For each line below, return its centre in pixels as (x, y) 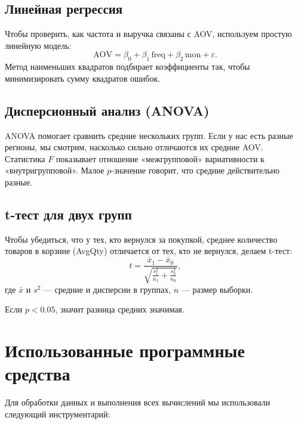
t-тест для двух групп (68, 214)
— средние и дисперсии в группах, (107, 289)
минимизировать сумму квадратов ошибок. (83, 78)
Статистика (25, 158)
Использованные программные (125, 350)
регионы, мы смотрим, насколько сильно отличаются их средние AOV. (134, 147)
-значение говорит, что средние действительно (196, 170)
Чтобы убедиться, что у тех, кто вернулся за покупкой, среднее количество (141, 239)
